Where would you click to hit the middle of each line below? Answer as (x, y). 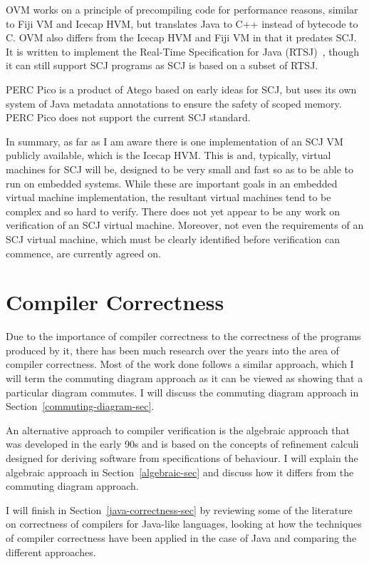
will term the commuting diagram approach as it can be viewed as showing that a (184, 378)
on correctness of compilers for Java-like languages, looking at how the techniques (184, 524)
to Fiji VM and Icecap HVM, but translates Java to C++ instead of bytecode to (182, 23)
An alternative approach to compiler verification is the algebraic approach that (178, 430)
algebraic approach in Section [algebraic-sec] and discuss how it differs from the (180, 472)
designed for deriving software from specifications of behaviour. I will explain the (182, 457)
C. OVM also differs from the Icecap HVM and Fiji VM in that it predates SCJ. (181, 37)
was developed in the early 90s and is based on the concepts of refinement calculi (182, 444)
